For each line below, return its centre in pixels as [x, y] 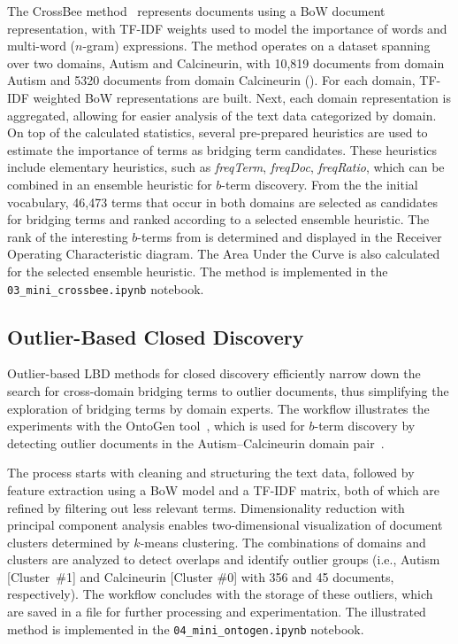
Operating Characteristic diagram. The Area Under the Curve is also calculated [224, 254]
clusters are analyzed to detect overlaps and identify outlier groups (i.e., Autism [224, 559]
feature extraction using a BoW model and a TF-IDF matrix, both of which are [224, 489]
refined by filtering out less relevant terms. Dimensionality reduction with [206, 507]
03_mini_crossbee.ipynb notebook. [106, 288]
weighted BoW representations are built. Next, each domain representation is [242, 97]
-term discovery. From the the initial [320, 184]
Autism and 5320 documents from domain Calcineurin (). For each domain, [211, 80]
